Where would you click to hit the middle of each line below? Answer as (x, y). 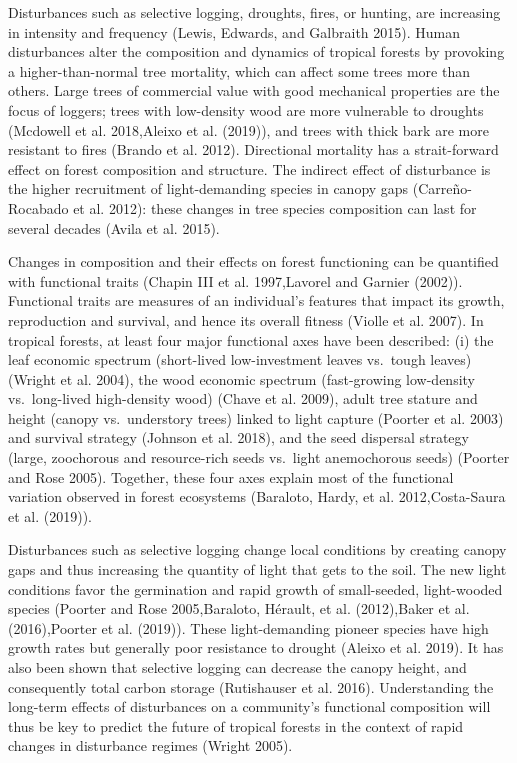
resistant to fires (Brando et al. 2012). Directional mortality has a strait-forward (253, 149)
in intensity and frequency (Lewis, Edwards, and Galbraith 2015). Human (234, 31)
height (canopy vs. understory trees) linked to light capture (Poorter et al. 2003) (256, 417)
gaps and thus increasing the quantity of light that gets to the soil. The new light (257, 569)
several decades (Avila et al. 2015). (114, 227)
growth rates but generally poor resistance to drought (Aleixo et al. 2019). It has (256, 647)
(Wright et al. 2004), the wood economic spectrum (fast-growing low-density (241, 378)
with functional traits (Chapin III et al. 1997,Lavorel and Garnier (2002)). (235, 280)
